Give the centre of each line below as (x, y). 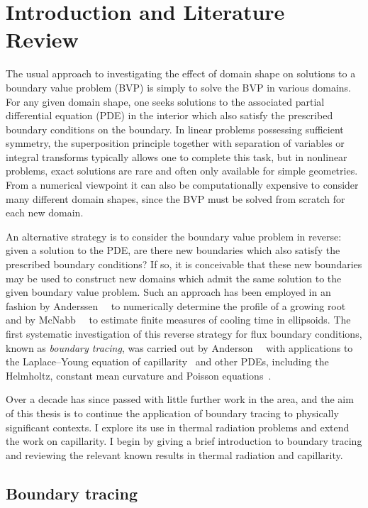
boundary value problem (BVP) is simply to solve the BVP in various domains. (179, 87)
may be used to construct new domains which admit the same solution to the (174, 278)
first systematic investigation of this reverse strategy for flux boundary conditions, (184, 333)
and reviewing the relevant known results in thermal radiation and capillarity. (174, 454)
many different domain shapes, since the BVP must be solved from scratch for (175, 198)
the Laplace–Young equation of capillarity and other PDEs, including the (167, 361)
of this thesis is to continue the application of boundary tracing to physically (172, 413)
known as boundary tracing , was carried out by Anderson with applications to (179, 347)
